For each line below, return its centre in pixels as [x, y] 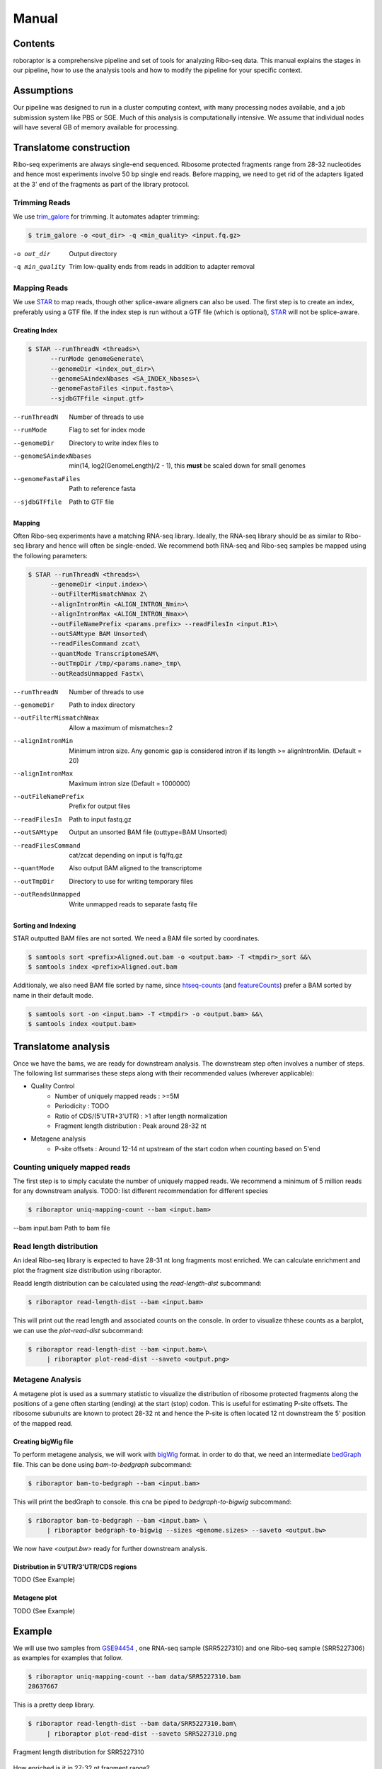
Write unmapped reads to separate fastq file [133, 904]
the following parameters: [51, 555]
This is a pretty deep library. [54, 1705]
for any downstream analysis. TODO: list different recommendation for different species [141, 1191]
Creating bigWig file [43, 1441]
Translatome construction [72, 148]
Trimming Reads [42, 202]
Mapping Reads [41, 288]
